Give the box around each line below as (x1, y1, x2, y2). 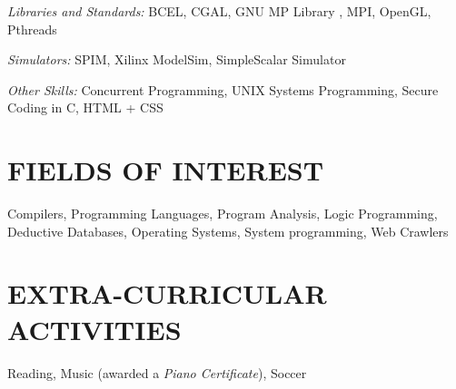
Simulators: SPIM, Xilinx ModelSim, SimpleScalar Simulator (7, 50, 346, 69)
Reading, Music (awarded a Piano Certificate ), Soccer (7, 363, 307, 382)
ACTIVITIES (7, 310, 182, 347)
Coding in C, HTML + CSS (7, 98, 164, 117)
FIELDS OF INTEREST (7, 151, 324, 189)
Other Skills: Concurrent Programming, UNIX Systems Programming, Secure (7, 80, 439, 99)
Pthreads (7, 19, 57, 38)
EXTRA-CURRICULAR (7, 275, 327, 312)
